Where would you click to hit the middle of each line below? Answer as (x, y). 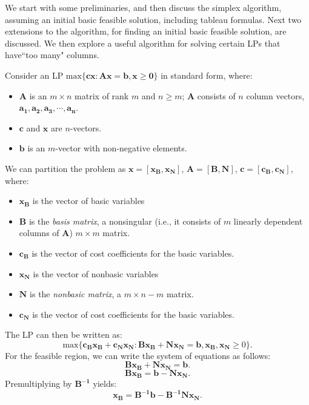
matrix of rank (102, 95)
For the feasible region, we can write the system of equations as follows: (138, 355)
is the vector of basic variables (88, 201)
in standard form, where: (207, 75)
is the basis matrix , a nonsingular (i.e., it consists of (125, 221)
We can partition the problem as (65, 168)
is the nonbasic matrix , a (76, 294)
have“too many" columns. (52, 55)
